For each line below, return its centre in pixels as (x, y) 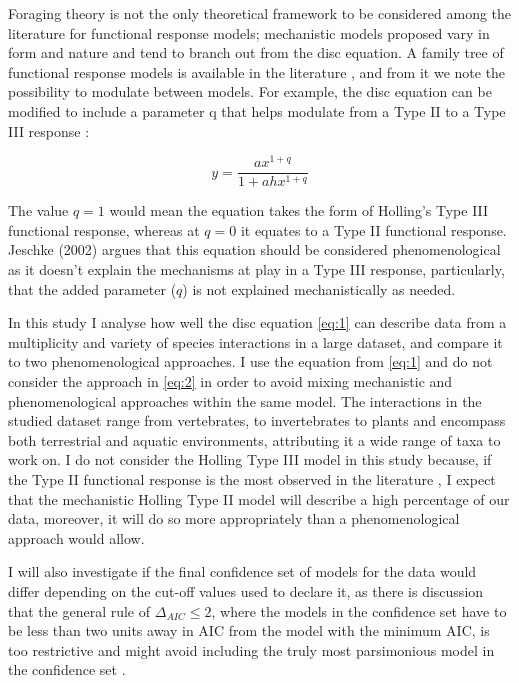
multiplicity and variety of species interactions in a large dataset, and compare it (255, 341)
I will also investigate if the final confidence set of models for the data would (242, 571)
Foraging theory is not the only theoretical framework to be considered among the (260, 13)
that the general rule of (79, 610)
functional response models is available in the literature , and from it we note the (257, 71)
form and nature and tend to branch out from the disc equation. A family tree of (256, 52)
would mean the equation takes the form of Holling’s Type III (299, 210)
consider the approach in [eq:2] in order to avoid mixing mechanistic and (230, 381)
